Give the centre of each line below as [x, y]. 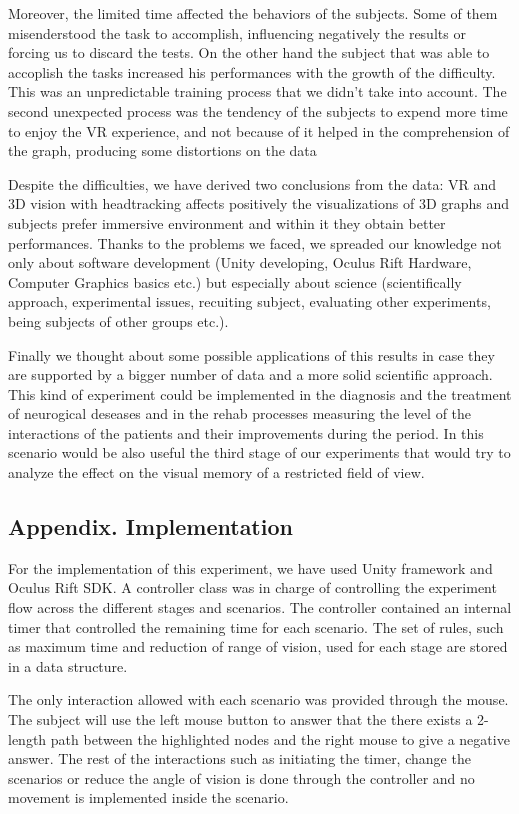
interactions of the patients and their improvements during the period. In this [246, 432]
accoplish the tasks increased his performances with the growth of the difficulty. [252, 71]
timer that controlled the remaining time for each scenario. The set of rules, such [256, 626]
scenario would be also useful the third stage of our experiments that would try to [259, 452]
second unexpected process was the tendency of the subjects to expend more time [258, 110]
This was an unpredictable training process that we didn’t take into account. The [257, 91]
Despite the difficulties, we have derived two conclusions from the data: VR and [252, 183]
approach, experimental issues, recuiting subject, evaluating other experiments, [249, 301]
